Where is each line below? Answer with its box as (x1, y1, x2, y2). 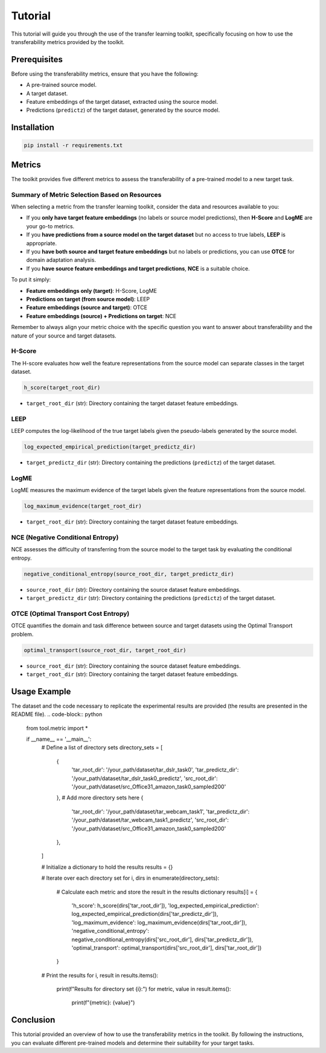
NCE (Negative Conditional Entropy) (11, 533, 119, 542)
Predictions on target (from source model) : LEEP (26, 295, 150, 302)
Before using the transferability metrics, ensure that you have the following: (11, 70, 199, 77)
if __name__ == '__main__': (26, 735, 92, 743)
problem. (11, 630, 34, 638)
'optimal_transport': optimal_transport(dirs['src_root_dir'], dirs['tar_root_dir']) (71, 944, 262, 951)
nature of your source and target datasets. (11, 332, 117, 339)
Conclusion (11, 1015, 56, 1025)
